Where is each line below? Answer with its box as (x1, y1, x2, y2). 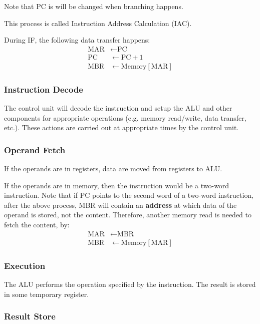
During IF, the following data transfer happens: (4, 35, 150, 45)
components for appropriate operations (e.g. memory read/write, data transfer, (4, 112, 246, 123)
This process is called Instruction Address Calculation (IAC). (4, 18, 192, 28)
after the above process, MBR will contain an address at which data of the (4, 199, 237, 210)
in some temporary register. (4, 288, 89, 299)
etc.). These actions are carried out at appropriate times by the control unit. (4, 122, 239, 133)
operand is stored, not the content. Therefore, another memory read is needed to (4, 209, 251, 220)
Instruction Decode (4, 83, 83, 95)
